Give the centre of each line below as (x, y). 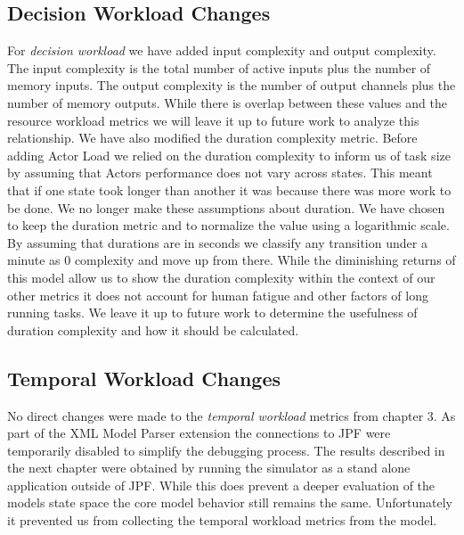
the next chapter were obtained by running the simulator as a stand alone (209, 468)
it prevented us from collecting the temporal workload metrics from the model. (222, 520)
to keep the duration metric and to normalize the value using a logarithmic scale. (228, 225)
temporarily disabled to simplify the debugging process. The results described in (226, 450)
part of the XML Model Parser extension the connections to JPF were (199, 433)
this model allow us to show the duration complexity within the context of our (221, 277)
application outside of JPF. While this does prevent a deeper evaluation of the (221, 485)
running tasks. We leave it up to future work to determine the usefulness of (212, 313)
